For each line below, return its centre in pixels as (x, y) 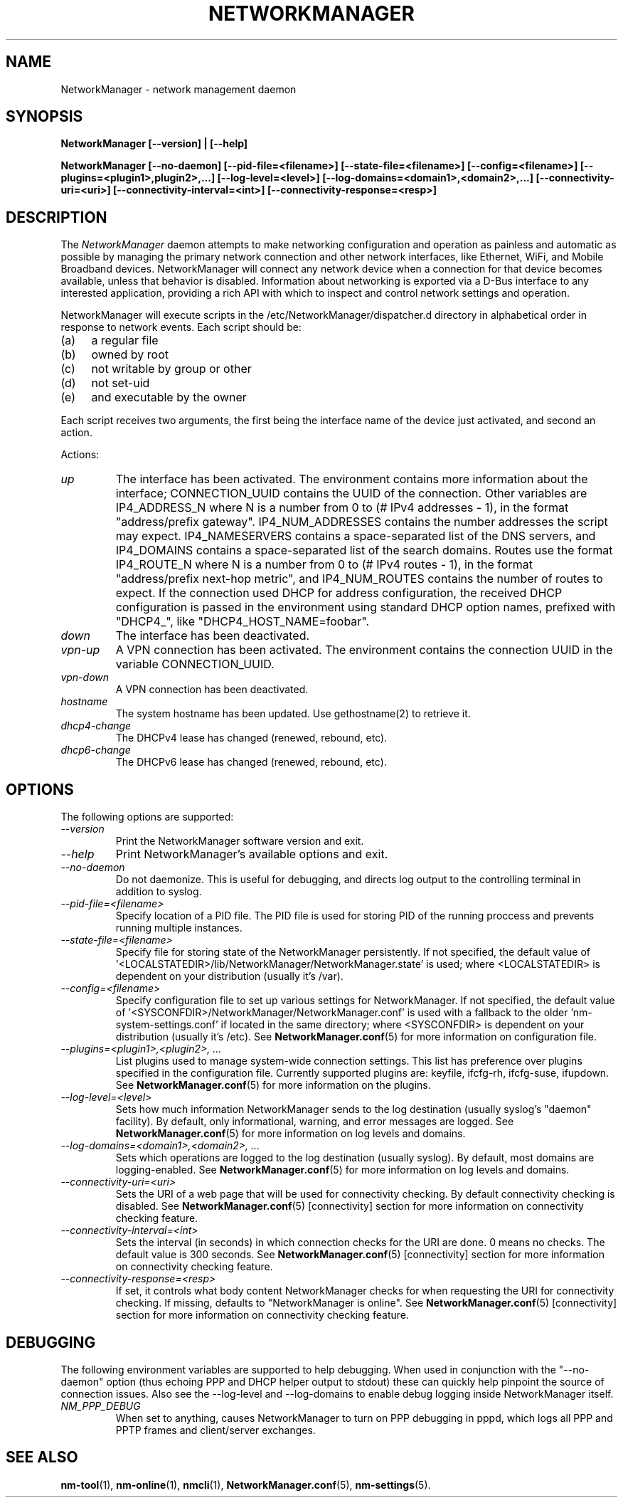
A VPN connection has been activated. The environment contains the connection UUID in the (364, 650)
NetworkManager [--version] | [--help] (154, 144)
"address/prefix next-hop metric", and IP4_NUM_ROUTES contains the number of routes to (359, 579)
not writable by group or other (171, 369)
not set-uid (121, 383)
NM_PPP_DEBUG (101, 1406)
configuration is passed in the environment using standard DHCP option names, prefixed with (366, 607)
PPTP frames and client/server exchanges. (215, 1430)
